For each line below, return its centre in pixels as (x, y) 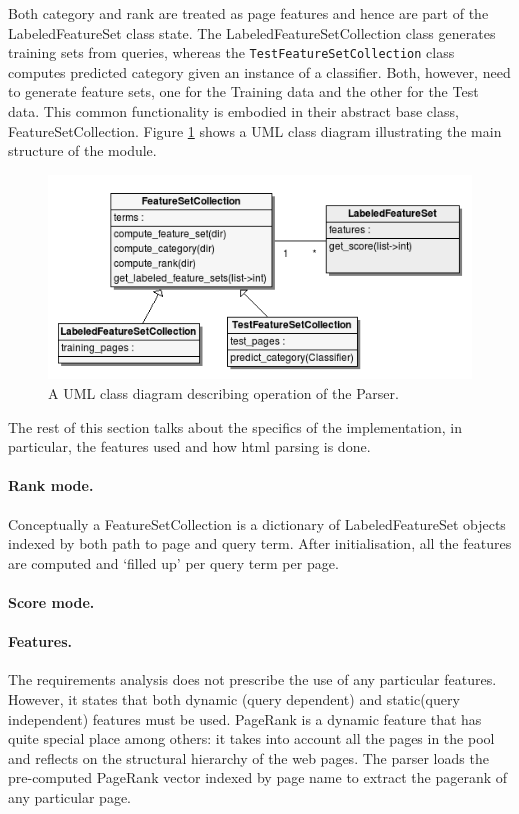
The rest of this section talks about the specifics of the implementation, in (235, 426)
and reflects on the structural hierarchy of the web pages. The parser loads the (248, 757)
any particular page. (69, 796)
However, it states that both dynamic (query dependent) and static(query (234, 698)
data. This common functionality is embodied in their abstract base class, (233, 111)
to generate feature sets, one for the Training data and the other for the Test (243, 91)
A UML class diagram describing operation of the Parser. (223, 393)
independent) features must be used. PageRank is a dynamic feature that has (245, 718)
